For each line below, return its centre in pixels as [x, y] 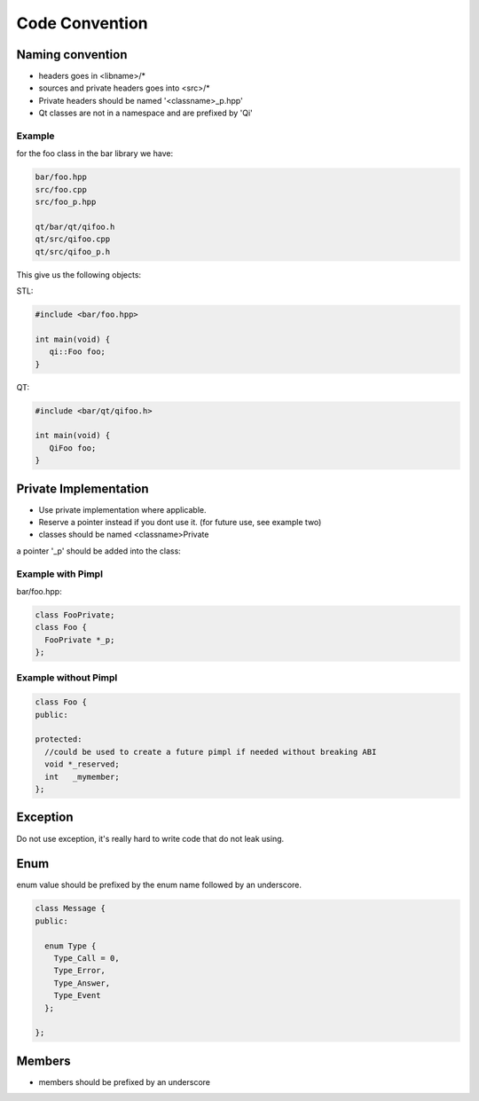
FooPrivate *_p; [80, 640]
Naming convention [72, 55]
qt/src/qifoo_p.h [73, 252]
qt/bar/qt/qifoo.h [75, 227]
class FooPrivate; [75, 615]
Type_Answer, [82, 983]
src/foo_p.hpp [66, 202]
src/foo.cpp [61, 189]
